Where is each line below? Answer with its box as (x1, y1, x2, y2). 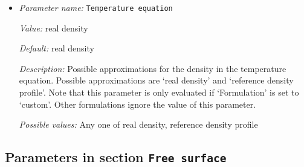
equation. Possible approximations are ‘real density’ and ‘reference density (19, 74, 294, 87)
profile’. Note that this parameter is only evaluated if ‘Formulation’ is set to (19, 86, 299, 99)
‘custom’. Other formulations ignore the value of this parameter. (19, 97, 256, 110)
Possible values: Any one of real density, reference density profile (19, 118, 258, 131)
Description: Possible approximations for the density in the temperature (19, 62, 286, 74)
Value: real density (19, 21, 88, 34)
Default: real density (19, 42, 94, 54)
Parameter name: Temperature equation (19, 1, 173, 13)
